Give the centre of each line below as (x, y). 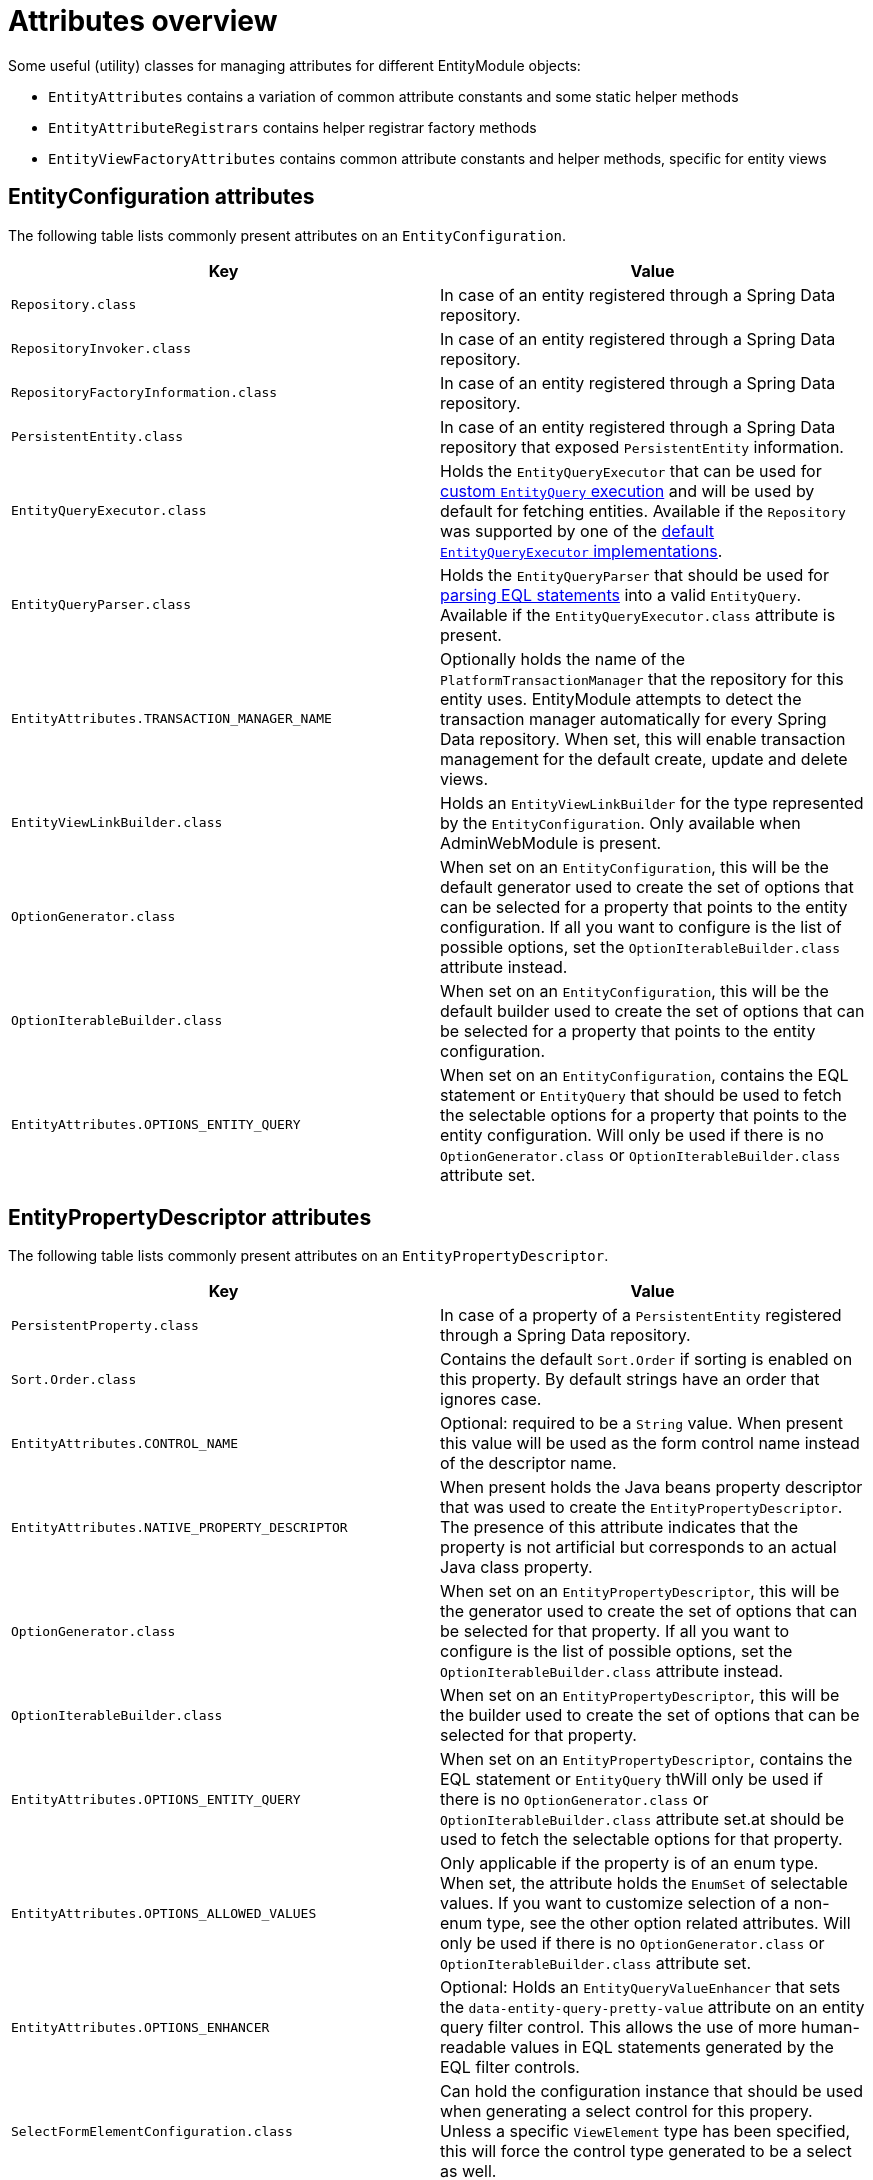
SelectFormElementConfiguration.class (152, 2131)
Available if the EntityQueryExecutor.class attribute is (638, 614)
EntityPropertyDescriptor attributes (190, 1218)
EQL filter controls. (510, 2067)
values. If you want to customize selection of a (615, 1903)
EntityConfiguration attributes (161, 197)
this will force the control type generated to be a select (646, 2151)
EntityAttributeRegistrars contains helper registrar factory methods (292, 127)
